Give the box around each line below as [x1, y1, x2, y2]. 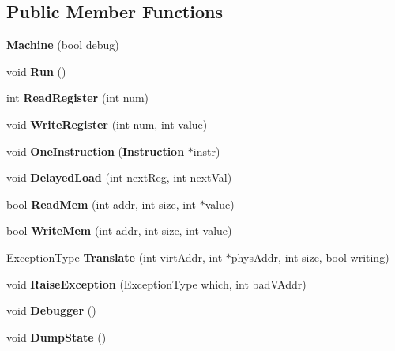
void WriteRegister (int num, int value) [6, 115, 208, 132]
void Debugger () [6, 302, 96, 319]
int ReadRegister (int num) [6, 89, 149, 106]
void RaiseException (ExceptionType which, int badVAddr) [6, 275, 307, 292]
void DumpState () [6, 328, 107, 345]
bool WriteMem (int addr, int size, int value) [6, 222, 232, 239]
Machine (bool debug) [6, 36, 119, 53]
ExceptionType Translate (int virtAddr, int [6, 248, 223, 265]
